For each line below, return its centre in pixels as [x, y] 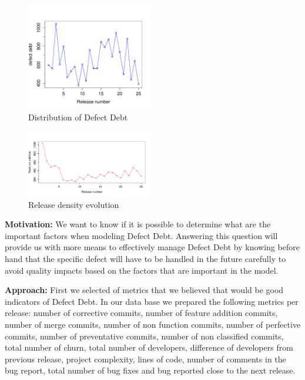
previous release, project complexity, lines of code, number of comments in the [145, 359]
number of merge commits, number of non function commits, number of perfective [153, 324]
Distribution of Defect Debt [78, 117]
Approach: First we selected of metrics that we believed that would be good [144, 290]
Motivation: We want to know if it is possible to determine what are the [138, 224]
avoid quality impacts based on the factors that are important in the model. [142, 270]
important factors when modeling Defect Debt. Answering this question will [141, 235]
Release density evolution [74, 204]
